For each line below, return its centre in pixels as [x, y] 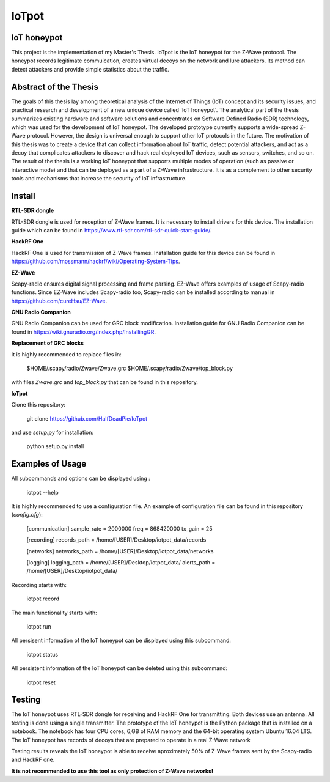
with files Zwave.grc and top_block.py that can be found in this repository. [105, 382]
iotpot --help [43, 492]
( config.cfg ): [27, 515]
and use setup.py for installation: [53, 432]
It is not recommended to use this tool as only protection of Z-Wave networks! [112, 771]
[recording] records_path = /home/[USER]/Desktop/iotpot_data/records [116, 540]
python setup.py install [55, 446]
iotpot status [42, 654]
